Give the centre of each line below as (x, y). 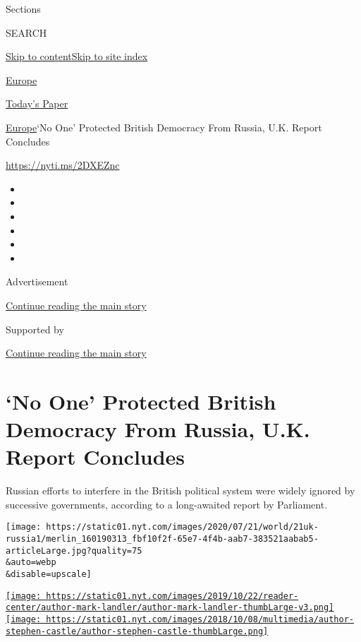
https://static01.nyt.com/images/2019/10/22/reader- (172, 596)
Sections (23, 8)
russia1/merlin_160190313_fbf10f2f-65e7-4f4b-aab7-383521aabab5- (162, 539)
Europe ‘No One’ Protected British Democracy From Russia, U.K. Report (164, 127)
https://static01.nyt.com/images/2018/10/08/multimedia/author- (200, 619)
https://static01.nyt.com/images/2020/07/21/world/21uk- (182, 527)
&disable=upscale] (49, 574)
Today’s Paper (37, 103)
